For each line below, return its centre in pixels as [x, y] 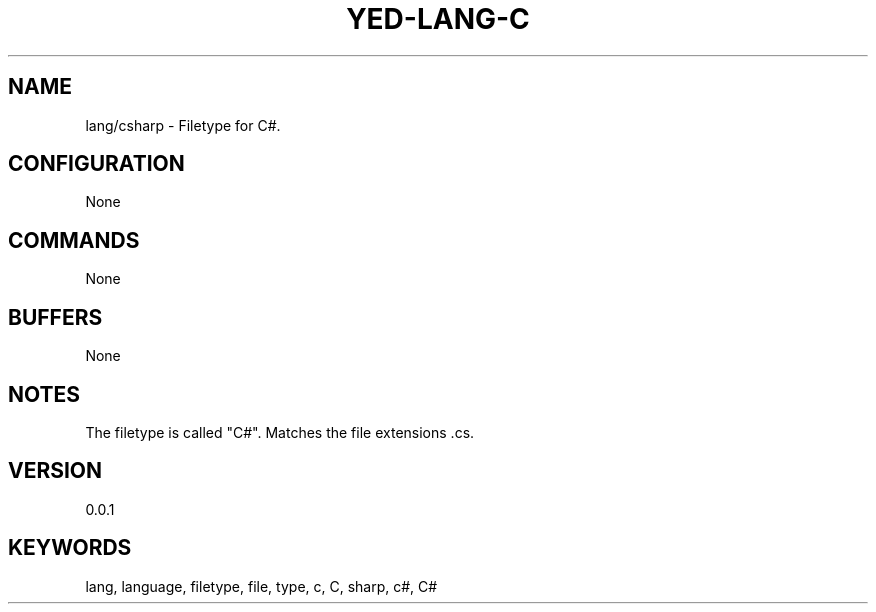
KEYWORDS [70, 548]
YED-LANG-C [438, 19]
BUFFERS [55, 317]
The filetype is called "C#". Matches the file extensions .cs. [280, 432]
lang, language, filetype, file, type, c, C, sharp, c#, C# [261, 586]
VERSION [55, 471]
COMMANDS [74, 240]
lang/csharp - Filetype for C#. [183, 125]
